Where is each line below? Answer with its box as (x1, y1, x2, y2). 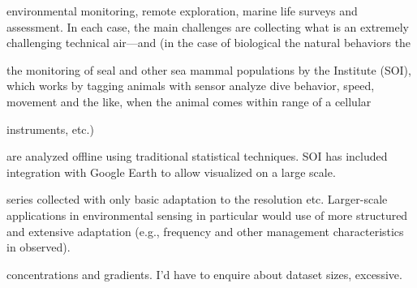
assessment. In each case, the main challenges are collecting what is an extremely (6, 18, 409, 35)
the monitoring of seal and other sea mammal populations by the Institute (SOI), (6, 61, 411, 78)
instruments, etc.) (6, 120, 94, 137)
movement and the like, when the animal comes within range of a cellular (6, 92, 372, 110)
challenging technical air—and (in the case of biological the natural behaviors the (6, 34, 411, 51)
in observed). (6, 239, 71, 256)
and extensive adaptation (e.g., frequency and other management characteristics (6, 222, 404, 239)
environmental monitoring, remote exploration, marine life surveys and (6, 2, 358, 19)
